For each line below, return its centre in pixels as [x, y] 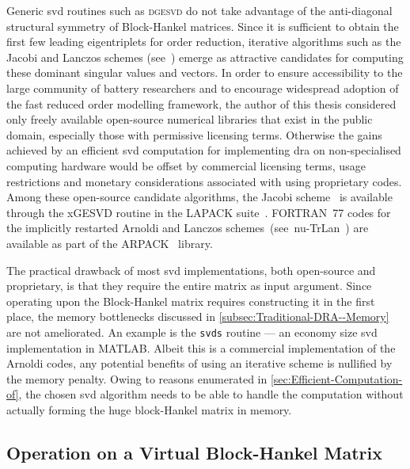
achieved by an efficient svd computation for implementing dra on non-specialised [204, 150]
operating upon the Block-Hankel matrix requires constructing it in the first [191, 301]
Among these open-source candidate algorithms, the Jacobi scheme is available [199, 197]
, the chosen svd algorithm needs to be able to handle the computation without [211, 394]
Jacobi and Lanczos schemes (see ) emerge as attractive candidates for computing [205, 57]
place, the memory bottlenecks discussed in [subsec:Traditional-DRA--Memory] [198, 316]
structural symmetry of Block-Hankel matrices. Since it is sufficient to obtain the [203, 26]
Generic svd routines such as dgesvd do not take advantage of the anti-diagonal [199, 10]
